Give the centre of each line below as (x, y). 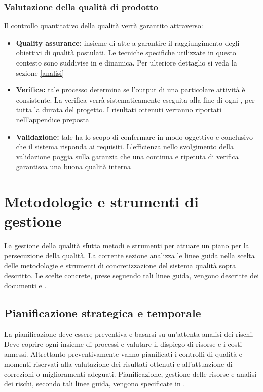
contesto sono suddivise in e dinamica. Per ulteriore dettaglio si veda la (126, 62)
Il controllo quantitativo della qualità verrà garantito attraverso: (104, 26)
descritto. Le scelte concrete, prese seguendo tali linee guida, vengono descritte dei (132, 275)
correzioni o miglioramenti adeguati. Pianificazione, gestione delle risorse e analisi (130, 373)
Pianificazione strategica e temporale (103, 313)
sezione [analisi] (40, 72)
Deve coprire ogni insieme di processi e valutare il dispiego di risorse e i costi (123, 344)
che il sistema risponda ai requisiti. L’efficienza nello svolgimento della (125, 146)
